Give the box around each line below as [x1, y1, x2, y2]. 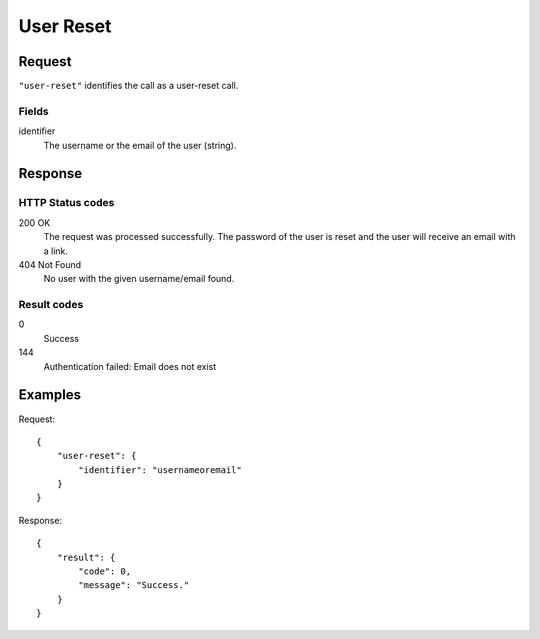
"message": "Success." [78, 580, 190, 591]
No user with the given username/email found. [43, 273, 235, 285]
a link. [43, 245, 69, 257]
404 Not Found [18, 258, 82, 270]
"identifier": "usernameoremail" [78, 464, 242, 475]
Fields [18, 104, 49, 118]
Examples [18, 386, 82, 404]
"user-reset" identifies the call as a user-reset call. [18, 80, 239, 92]
